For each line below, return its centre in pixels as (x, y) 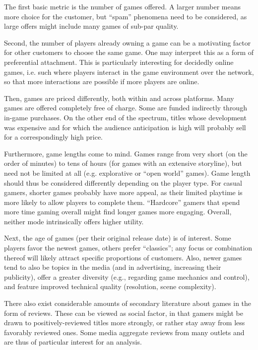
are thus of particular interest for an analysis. (73, 342)
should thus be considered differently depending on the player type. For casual (123, 182)
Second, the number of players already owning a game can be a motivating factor (128, 42)
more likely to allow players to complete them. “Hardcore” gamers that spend (122, 202)
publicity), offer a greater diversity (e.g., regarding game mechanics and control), (127, 276)
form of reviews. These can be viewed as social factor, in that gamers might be (124, 313)
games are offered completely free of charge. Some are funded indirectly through (126, 108)
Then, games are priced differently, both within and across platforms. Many (119, 98)
